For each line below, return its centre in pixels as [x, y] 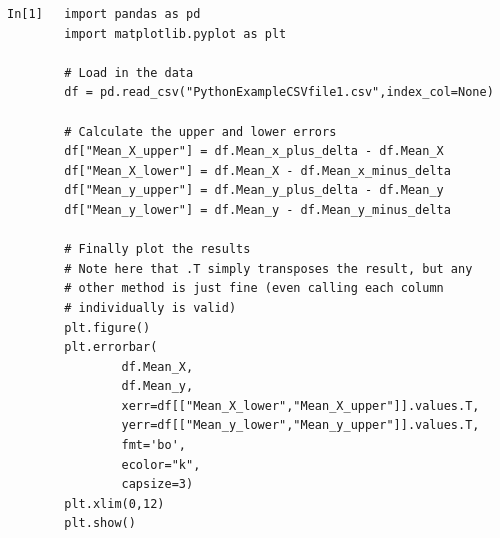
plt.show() [100, 523]
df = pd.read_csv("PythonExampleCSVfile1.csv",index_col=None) [279, 92]
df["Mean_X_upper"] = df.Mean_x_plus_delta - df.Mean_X [254, 151]
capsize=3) [157, 484]
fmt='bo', [153, 445]
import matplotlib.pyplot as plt [175, 33]
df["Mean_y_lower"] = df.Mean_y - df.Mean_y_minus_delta [257, 209]
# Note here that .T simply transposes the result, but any [268, 268]
